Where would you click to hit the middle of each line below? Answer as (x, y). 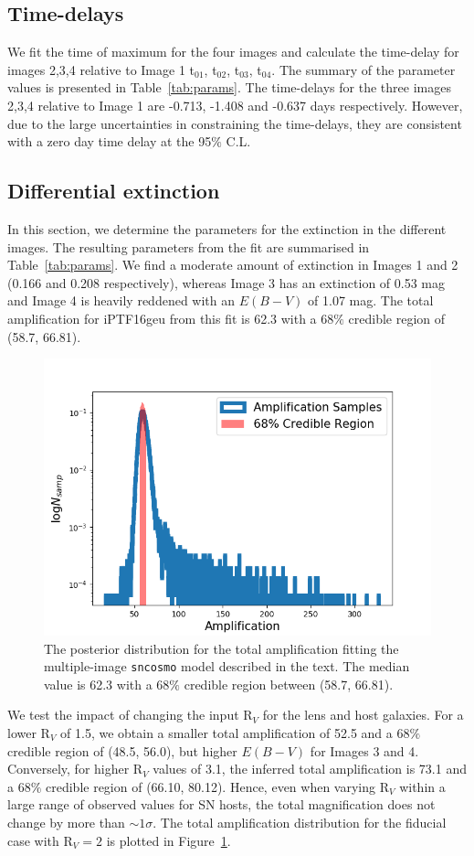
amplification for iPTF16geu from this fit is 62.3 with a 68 (171, 318)
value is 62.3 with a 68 (107, 684)
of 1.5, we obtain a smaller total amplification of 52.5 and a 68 (235, 733)
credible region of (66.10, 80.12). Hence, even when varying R (217, 786)
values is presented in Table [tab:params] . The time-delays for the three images (229, 87)
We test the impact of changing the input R (130, 715)
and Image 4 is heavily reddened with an (121, 300)
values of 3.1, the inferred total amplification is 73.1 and (310, 769)
